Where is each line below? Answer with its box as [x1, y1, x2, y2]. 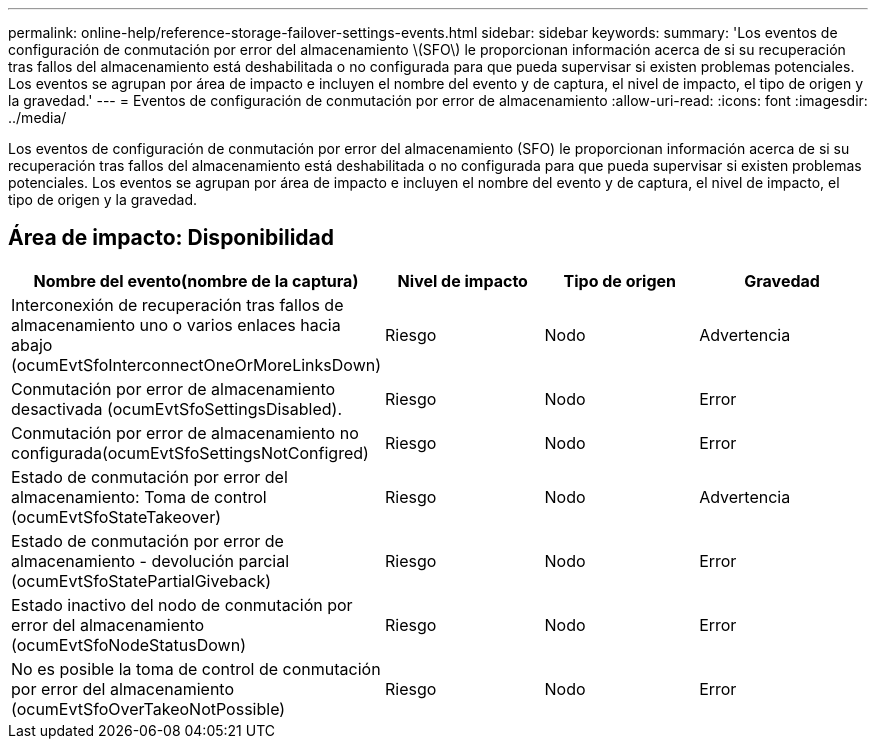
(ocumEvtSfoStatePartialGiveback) [11, 570, 272, 591]
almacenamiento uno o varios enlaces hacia [11, 314, 341, 335]
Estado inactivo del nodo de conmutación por [11, 594, 353, 615]
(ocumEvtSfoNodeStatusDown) [11, 634, 246, 655]
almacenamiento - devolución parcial [11, 550, 290, 571]
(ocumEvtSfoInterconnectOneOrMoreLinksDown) [11, 354, 382, 375]
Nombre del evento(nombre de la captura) [33, 270, 359, 291]
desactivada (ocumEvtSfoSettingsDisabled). [11, 398, 342, 419]
